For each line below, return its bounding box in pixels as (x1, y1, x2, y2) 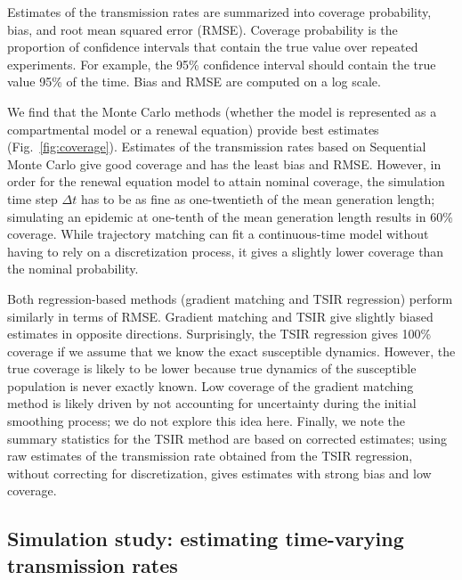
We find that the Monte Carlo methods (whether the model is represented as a (7, 102, 437, 120)
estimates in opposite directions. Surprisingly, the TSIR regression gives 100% (7, 324, 432, 343)
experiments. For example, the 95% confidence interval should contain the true (7, 54, 436, 73)
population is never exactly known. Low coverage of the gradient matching (7, 376, 414, 395)
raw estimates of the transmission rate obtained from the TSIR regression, (7, 446, 413, 465)
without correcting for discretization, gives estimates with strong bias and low (7, 463, 432, 482)
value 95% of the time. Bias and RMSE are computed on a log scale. (7, 72, 381, 91)
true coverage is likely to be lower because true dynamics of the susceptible (7, 359, 417, 378)
